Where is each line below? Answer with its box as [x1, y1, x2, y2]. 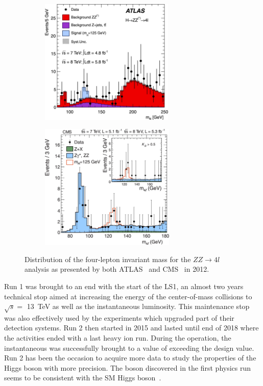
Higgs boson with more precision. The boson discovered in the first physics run [4, 362, 251, 373]
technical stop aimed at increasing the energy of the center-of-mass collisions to [4, 291, 252, 301]
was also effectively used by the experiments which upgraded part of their [4, 312, 234, 323]
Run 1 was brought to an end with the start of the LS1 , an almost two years [4, 280, 244, 291]
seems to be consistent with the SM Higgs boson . [4, 372, 161, 383]
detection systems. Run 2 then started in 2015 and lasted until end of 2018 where [4, 322, 259, 333]
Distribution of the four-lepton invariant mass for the [25, 253, 191, 264]
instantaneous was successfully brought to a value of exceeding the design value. [4, 342, 254, 353]
